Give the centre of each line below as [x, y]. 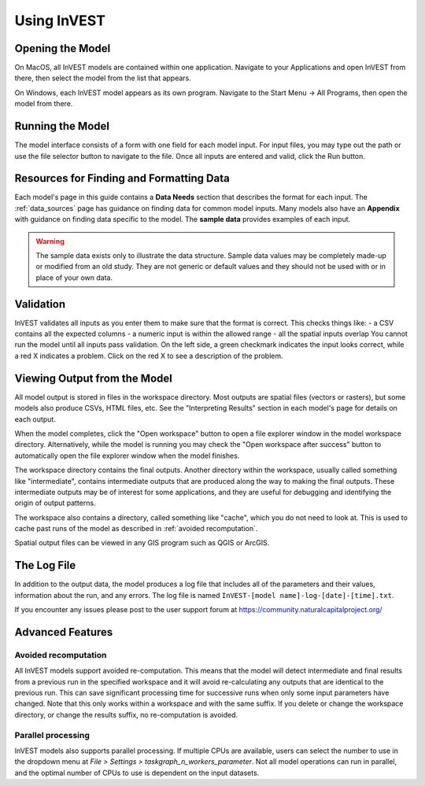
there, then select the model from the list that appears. [103, 78]
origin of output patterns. [55, 503]
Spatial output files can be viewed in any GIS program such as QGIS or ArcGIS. [142, 543]
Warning [50, 241]
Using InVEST [60, 20]
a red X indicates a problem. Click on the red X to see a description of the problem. [149, 356]
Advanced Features [64, 632]
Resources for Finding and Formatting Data [122, 178]
